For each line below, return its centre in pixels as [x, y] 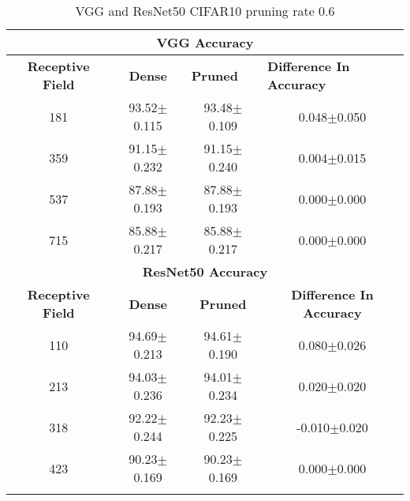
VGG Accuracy [205, 42]
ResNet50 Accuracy [205, 271]
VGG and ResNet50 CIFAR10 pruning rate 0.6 [205, 11]
